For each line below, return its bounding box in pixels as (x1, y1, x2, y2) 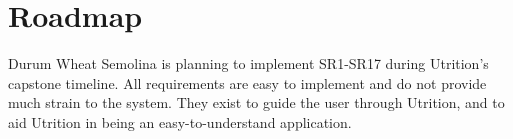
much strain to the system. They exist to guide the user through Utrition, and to (8, 92, 505, 113)
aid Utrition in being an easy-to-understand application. (8, 111, 352, 132)
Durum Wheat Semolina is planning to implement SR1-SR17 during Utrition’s (8, 53, 489, 74)
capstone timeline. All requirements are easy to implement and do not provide (8, 72, 487, 93)
